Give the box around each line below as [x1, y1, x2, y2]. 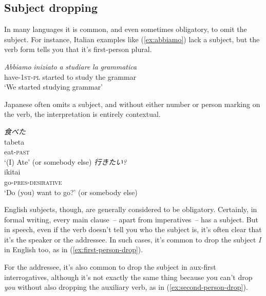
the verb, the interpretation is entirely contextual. [4, 109, 161, 119]
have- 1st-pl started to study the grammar [4, 71, 137, 82]
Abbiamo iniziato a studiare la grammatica [4, 61, 137, 72]
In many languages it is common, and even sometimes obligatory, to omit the [4, 24, 247, 34]
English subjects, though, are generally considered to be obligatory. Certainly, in [4, 204, 257, 215]
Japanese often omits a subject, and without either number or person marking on [4, 98, 260, 109]
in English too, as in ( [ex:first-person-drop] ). [4, 244, 143, 255]
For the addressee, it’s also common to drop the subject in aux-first [4, 262, 216, 272]
